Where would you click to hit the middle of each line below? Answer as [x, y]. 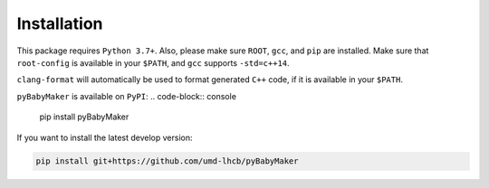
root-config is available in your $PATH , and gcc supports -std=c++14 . [153, 62]
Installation [60, 23]
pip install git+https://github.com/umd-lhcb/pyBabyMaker [167, 161]
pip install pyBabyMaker [84, 117]
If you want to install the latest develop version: [105, 137]
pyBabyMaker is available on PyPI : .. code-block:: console [127, 96]
